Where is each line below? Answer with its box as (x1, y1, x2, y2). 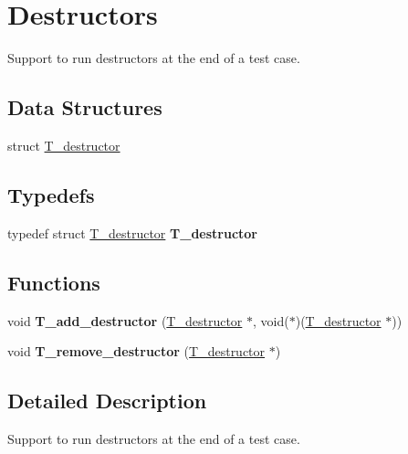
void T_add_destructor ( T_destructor (7, 311, 243, 330)
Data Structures (7, 93, 162, 121)
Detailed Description (7, 386, 207, 415)
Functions (7, 268, 100, 296)
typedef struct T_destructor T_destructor (7, 223, 257, 242)
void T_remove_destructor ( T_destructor (7, 342, 266, 361)
